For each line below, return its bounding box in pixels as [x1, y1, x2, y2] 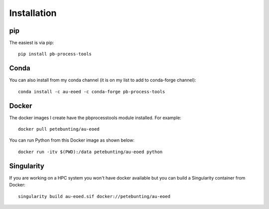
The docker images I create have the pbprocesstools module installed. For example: [9, 115, 181, 121]
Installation [9, 7, 57, 18]
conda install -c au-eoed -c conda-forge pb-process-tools [18, 89, 165, 94]
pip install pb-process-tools [18, 51, 92, 57]
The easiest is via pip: [9, 40, 54, 46]
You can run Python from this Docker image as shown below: [9, 137, 134, 143]
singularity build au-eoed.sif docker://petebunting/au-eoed [18, 194, 170, 199]
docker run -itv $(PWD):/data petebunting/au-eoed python [18, 149, 163, 155]
